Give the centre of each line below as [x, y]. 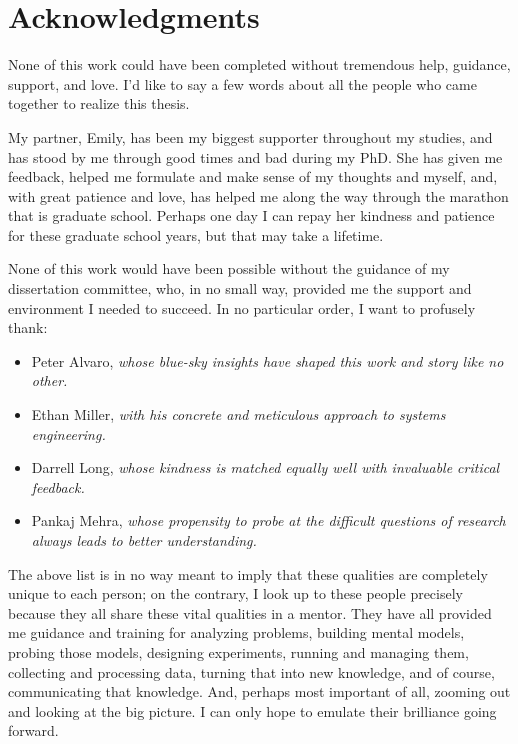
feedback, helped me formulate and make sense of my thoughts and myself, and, [253, 176]
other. [49, 380]
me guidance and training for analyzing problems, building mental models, [236, 632]
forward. [33, 730]
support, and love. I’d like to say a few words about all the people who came [242, 83]
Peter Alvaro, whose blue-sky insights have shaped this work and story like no [267, 360]
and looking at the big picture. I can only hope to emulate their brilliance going [252, 710]
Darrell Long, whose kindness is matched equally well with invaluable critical [265, 467]
